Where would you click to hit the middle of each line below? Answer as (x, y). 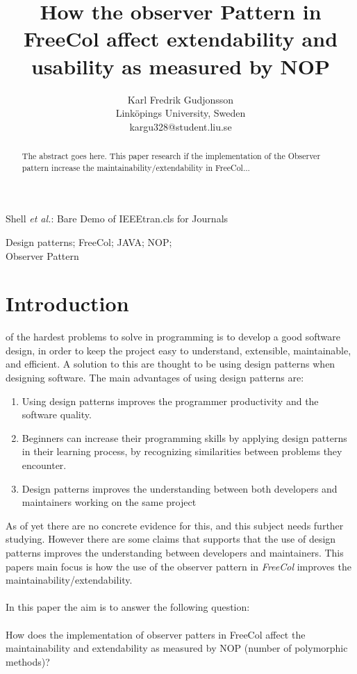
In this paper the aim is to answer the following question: (128, 607)
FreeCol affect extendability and (181, 39)
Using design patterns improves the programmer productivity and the (170, 401)
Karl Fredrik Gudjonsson (181, 99)
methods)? (28, 661)
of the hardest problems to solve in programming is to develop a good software (173, 337)
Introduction (67, 303)
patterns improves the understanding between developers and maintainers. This (175, 553)
